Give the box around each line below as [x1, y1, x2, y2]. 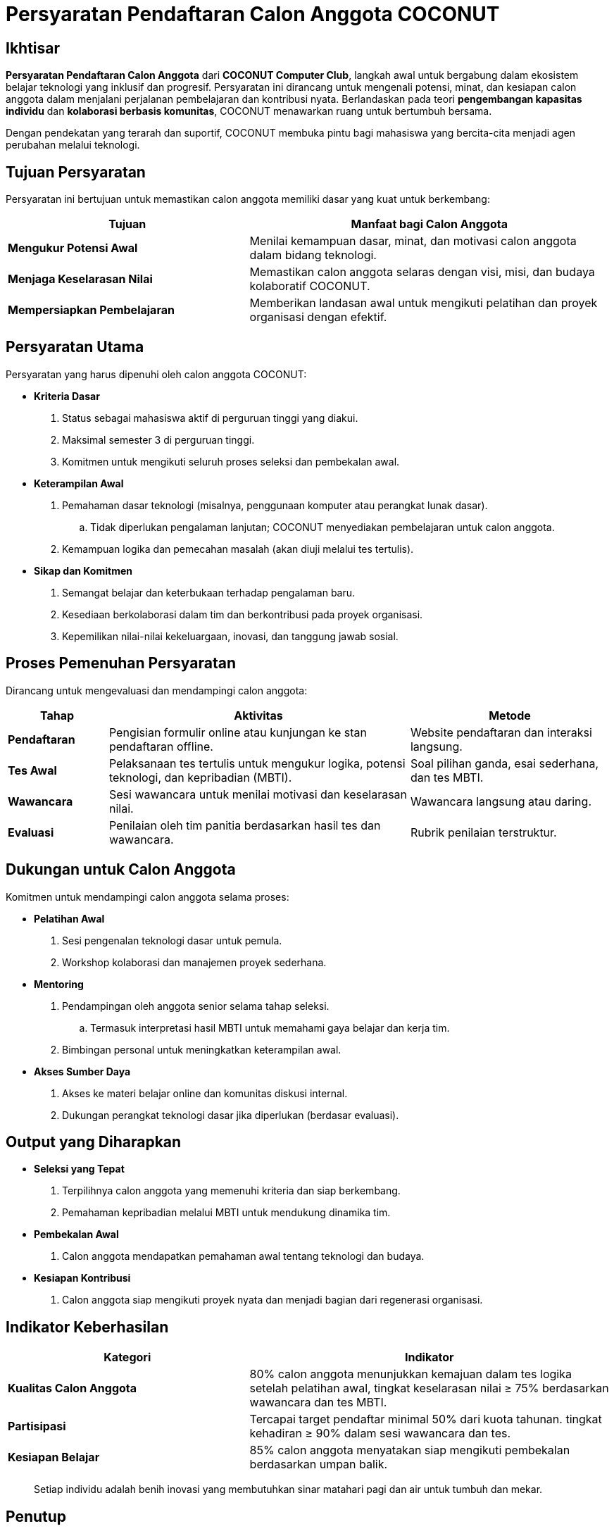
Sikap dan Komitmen [34, 564, 132, 577]
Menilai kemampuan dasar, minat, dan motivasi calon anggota [249, 234, 577, 249]
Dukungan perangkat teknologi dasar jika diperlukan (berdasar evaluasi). [62, 1108, 399, 1121]
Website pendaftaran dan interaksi [410, 725, 592, 739]
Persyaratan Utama [6, 338, 144, 356]
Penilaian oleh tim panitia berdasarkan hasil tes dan [108, 818, 381, 832]
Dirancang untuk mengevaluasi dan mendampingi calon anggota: [6, 684, 308, 696]
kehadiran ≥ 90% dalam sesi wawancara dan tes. [249, 1426, 511, 1441]
